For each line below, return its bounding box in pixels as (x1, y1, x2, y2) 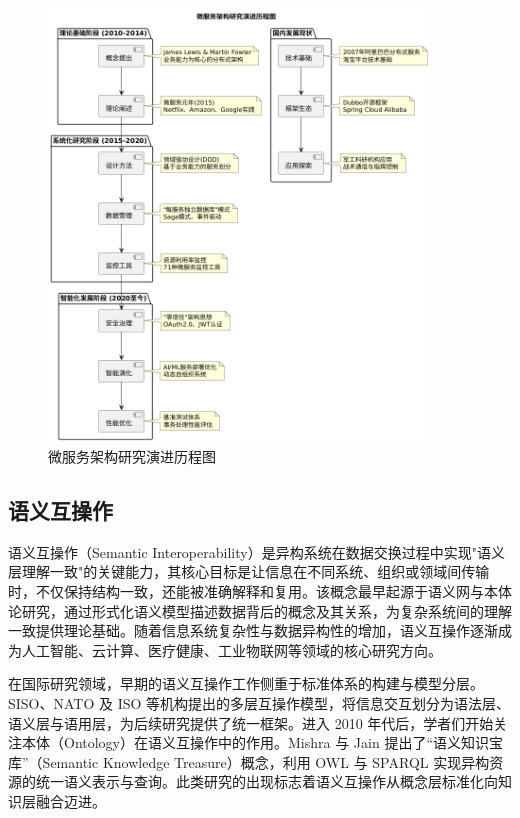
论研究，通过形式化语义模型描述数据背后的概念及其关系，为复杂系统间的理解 (8, 600, 512, 621)
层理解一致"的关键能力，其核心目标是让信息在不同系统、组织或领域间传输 (8, 561, 490, 582)
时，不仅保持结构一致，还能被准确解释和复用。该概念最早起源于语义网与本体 (8, 581, 512, 602)
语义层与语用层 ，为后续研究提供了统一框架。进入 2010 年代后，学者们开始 (8, 712, 494, 733)
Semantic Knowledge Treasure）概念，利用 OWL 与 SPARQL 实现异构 (42, 751, 490, 772)
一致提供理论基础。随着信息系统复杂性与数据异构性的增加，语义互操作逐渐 (8, 620, 498, 641)
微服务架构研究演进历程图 (48, 446, 216, 467)
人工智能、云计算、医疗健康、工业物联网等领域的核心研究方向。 (21, 639, 442, 660)
